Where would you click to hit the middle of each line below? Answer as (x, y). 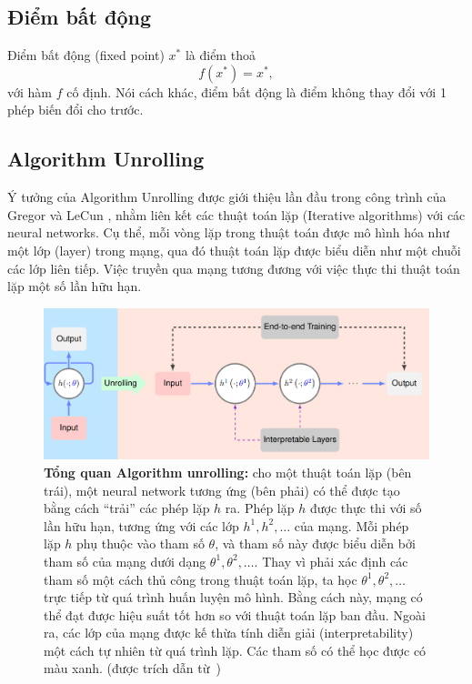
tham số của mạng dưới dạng (125, 561)
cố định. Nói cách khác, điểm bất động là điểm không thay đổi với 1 (256, 91)
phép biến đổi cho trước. (75, 110)
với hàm (30, 91)
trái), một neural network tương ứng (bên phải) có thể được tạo (222, 490)
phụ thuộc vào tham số (141, 543)
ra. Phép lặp (260, 508)
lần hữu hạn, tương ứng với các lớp (141, 525)
